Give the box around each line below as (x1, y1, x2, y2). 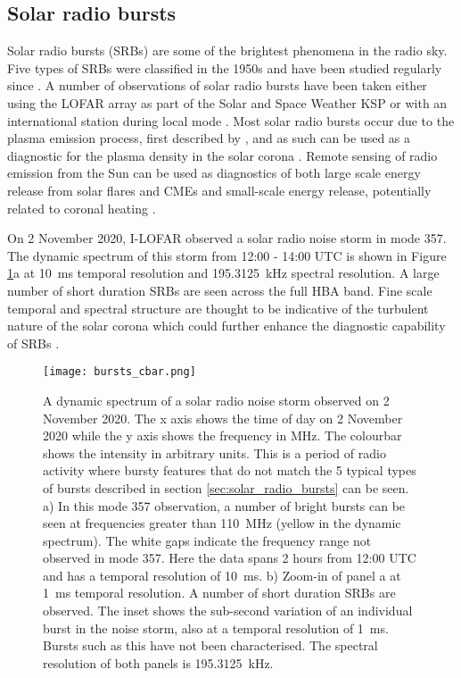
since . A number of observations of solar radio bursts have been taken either (7, 76, 427, 95)
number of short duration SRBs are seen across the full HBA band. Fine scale (7, 280, 432, 299)
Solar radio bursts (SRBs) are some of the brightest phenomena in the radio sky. (7, 41, 448, 60)
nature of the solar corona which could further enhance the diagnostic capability (7, 316, 446, 335)
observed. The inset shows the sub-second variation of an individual (43, 601, 413, 620)
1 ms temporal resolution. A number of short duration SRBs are (43, 583, 396, 602)
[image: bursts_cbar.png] (43, 365, 196, 379)
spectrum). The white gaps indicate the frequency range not (43, 531, 372, 549)
